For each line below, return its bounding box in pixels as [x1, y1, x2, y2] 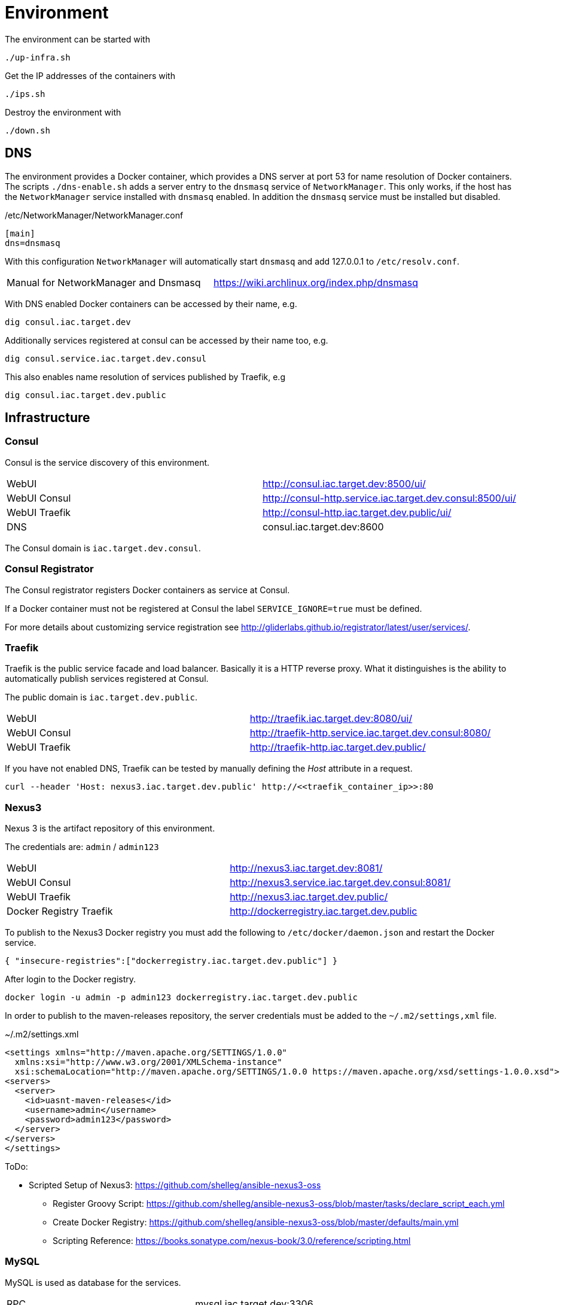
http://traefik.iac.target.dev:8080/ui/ [249, 712, 413, 725]
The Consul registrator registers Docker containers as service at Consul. [5, 584, 290, 595]
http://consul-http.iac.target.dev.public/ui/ [262, 506, 452, 518]
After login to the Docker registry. [5, 974, 136, 985]
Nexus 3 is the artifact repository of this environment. [5, 823, 215, 834]
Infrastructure [5, 410, 90, 426]
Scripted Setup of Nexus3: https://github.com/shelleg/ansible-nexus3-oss [29, 1180, 321, 1191]
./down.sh [5, 125, 50, 135]
